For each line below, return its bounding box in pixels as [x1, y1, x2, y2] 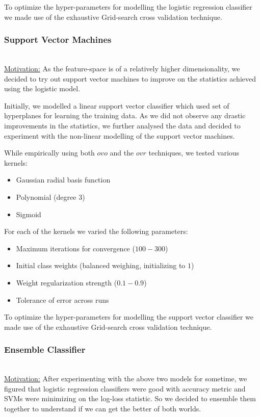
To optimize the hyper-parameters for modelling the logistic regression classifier [4, 2, 252, 12]
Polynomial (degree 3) [16, 191, 85, 202]
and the [110, 147, 134, 158]
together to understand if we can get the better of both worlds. [4, 403, 201, 413]
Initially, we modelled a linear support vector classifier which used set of [4, 100, 229, 111]
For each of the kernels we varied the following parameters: [4, 226, 188, 237]
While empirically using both [4, 147, 95, 158]
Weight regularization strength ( [16, 277, 117, 288]
